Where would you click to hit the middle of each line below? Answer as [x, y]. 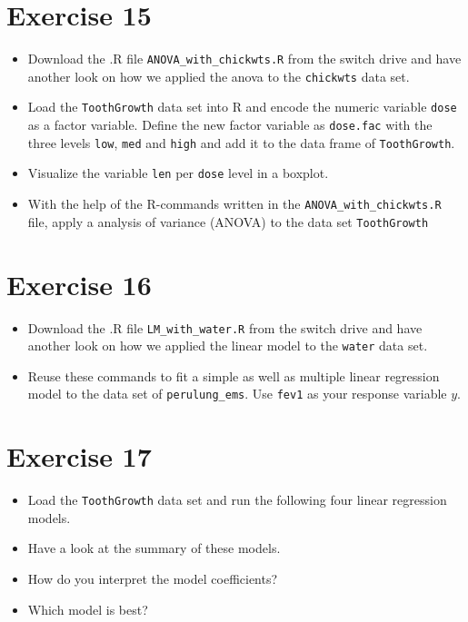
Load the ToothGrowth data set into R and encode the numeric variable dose [242, 107]
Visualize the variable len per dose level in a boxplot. [178, 173]
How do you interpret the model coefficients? [153, 579]
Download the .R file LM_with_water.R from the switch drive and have [225, 327]
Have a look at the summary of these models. [154, 548]
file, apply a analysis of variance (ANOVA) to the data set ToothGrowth [228, 221]
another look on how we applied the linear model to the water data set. [228, 346]
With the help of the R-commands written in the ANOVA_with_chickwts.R [234, 204]
